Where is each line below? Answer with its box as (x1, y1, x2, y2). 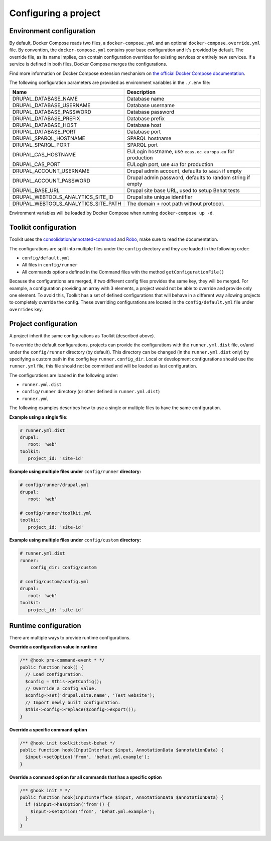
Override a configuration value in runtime (9, 644, 97, 650)
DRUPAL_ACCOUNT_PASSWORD (12, 177, 90, 184)
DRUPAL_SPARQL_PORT (12, 141, 70, 148)
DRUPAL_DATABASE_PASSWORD (12, 109, 91, 116)
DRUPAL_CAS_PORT (12, 161, 61, 168)
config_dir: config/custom (30, 565, 97, 571)
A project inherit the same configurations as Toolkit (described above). (9, 332, 156, 339)
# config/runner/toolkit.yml (20, 510, 92, 516)
